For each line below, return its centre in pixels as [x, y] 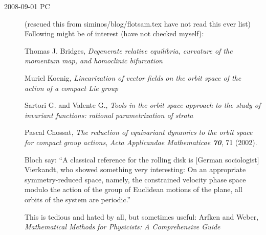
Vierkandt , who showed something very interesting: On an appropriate [135, 169]
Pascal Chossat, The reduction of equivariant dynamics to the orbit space [139, 132]
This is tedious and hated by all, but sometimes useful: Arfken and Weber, [142, 216]
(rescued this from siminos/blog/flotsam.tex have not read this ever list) [138, 23]
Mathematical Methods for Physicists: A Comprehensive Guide [123, 227]
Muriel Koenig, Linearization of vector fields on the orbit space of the [133, 77]
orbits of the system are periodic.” [78, 199]
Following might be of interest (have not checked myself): [114, 33]
